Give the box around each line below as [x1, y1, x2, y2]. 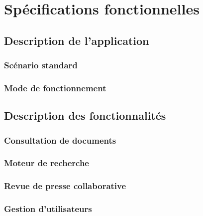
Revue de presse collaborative [4, 180, 126, 192]
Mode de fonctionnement [4, 81, 106, 94]
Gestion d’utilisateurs [4, 203, 92, 215]
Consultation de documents [4, 134, 116, 146]
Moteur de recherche [4, 157, 89, 169]
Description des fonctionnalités [4, 108, 166, 123]
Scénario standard [4, 59, 78, 71]
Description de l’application [4, 32, 149, 48]
